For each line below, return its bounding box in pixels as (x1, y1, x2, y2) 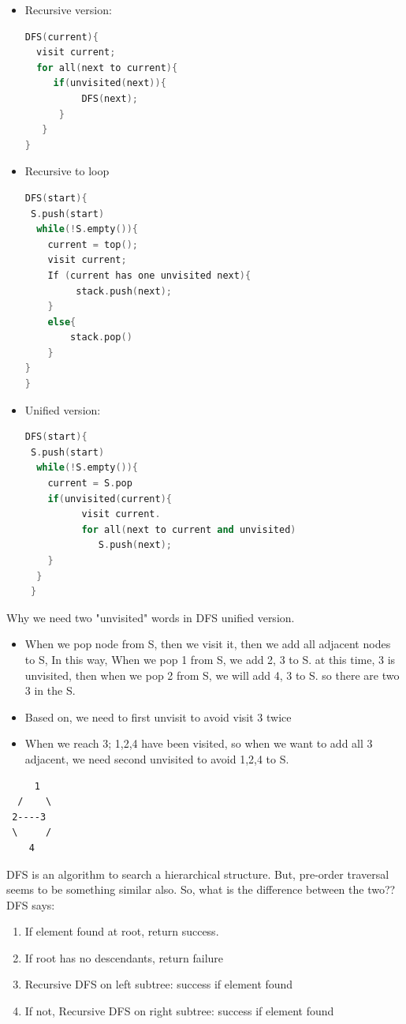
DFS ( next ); (81, 92, 139, 104)
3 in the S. (24, 682, 76, 699)
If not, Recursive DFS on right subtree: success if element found (24, 1003, 334, 1019)
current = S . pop (47, 478, 132, 489)
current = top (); (47, 238, 138, 250)
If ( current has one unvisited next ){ (47, 269, 251, 281)
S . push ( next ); (98, 539, 172, 551)
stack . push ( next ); (76, 285, 172, 297)
